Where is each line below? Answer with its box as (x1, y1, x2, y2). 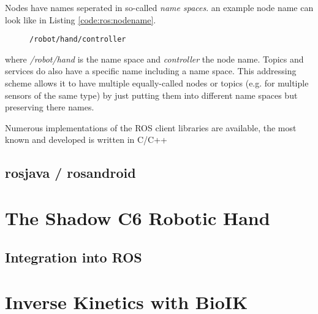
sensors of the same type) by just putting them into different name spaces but (5, 88, 298, 101)
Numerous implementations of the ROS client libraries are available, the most (5, 121, 297, 134)
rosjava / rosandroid (5, 163, 136, 182)
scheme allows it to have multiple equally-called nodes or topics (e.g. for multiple (5, 77, 309, 90)
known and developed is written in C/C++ (5, 133, 167, 146)
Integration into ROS (5, 247, 142, 266)
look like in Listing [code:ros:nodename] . (5, 13, 156, 26)
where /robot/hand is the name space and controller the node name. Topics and (5, 52, 304, 65)
